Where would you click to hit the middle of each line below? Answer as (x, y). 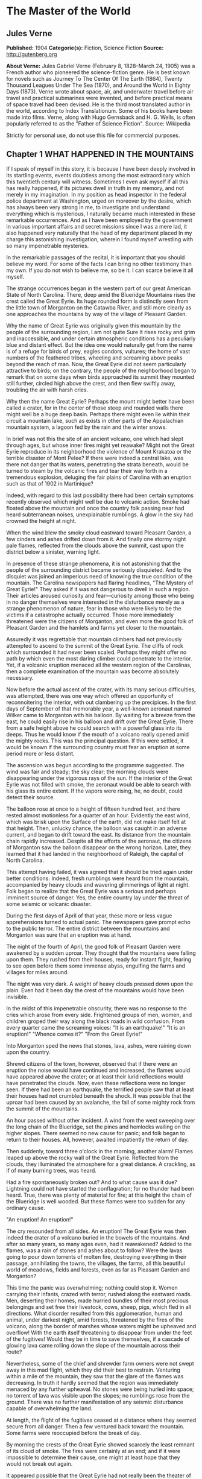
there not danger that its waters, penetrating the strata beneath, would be (97, 464)
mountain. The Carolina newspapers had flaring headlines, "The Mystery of (100, 583)
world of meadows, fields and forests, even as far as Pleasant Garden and (98, 1269)
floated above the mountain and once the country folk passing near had (95, 508)
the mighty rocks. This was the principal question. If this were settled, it (95, 741)
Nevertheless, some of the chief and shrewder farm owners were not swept (100, 1363)
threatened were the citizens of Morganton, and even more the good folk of (100, 621)
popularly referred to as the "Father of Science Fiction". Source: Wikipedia (99, 124)
